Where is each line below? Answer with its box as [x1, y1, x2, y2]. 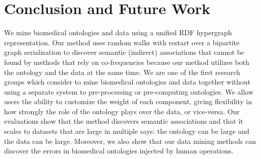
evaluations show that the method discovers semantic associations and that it [4, 116, 243, 126]
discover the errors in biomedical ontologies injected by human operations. [4, 145, 234, 156]
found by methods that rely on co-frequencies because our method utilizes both [4, 56, 249, 67]
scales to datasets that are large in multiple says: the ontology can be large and [4, 126, 249, 136]
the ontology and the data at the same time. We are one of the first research [4, 66, 240, 77]
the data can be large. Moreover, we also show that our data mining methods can [4, 135, 256, 146]
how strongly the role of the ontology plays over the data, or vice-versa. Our [4, 106, 240, 116]
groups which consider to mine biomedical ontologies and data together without [4, 76, 251, 87]
